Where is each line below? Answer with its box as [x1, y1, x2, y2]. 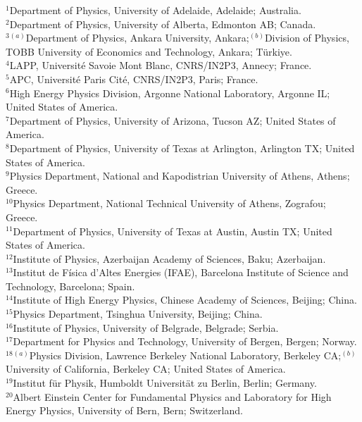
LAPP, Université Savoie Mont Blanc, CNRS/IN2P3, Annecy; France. [9, 58, 312, 73]
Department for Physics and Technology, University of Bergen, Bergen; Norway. [13, 334, 357, 349]
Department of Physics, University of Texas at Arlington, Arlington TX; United [9, 140, 355, 155]
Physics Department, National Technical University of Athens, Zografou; [13, 196, 326, 211]
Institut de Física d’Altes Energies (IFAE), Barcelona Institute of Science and [13, 265, 349, 280]
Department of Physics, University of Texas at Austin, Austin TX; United [13, 223, 332, 238]
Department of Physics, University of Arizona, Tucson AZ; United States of [9, 113, 336, 128]
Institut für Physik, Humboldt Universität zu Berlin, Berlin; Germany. [13, 376, 317, 390]
